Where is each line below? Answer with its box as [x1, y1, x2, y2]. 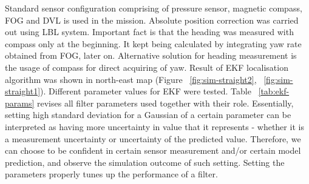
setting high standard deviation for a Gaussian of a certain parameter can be [5, 108, 291, 121]
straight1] [5, 85, 41, 97]
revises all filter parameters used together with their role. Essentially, [37, 96, 294, 109]
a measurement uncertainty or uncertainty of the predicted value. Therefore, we [5, 132, 301, 145]
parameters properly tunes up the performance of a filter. [5, 168, 218, 180]
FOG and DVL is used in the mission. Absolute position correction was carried [5, 13, 299, 26]
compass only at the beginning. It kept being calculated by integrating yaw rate [5, 37, 302, 50]
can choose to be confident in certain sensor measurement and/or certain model [5, 144, 301, 157]
